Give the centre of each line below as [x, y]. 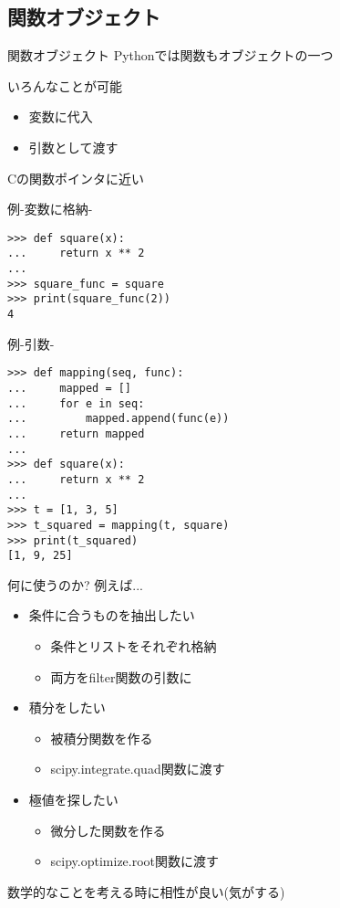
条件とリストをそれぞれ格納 [134, 646]
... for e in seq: [76, 403]
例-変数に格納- [50, 209]
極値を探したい [73, 799]
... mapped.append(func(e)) [118, 419]
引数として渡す [73, 147]
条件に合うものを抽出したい [112, 615]
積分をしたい [67, 707]
